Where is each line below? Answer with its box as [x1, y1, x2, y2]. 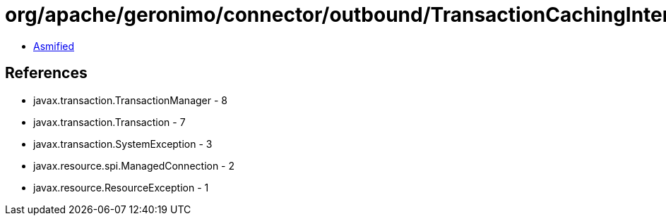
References [5, 64, 88, 82]
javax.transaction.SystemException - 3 [33, 137, 213, 150]
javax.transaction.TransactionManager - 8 [33, 94, 227, 106]
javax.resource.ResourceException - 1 [33, 181, 209, 194]
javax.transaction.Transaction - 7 [33, 115, 186, 128]
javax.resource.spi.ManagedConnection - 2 [33, 159, 235, 172]
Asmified [33, 39, 75, 52]
